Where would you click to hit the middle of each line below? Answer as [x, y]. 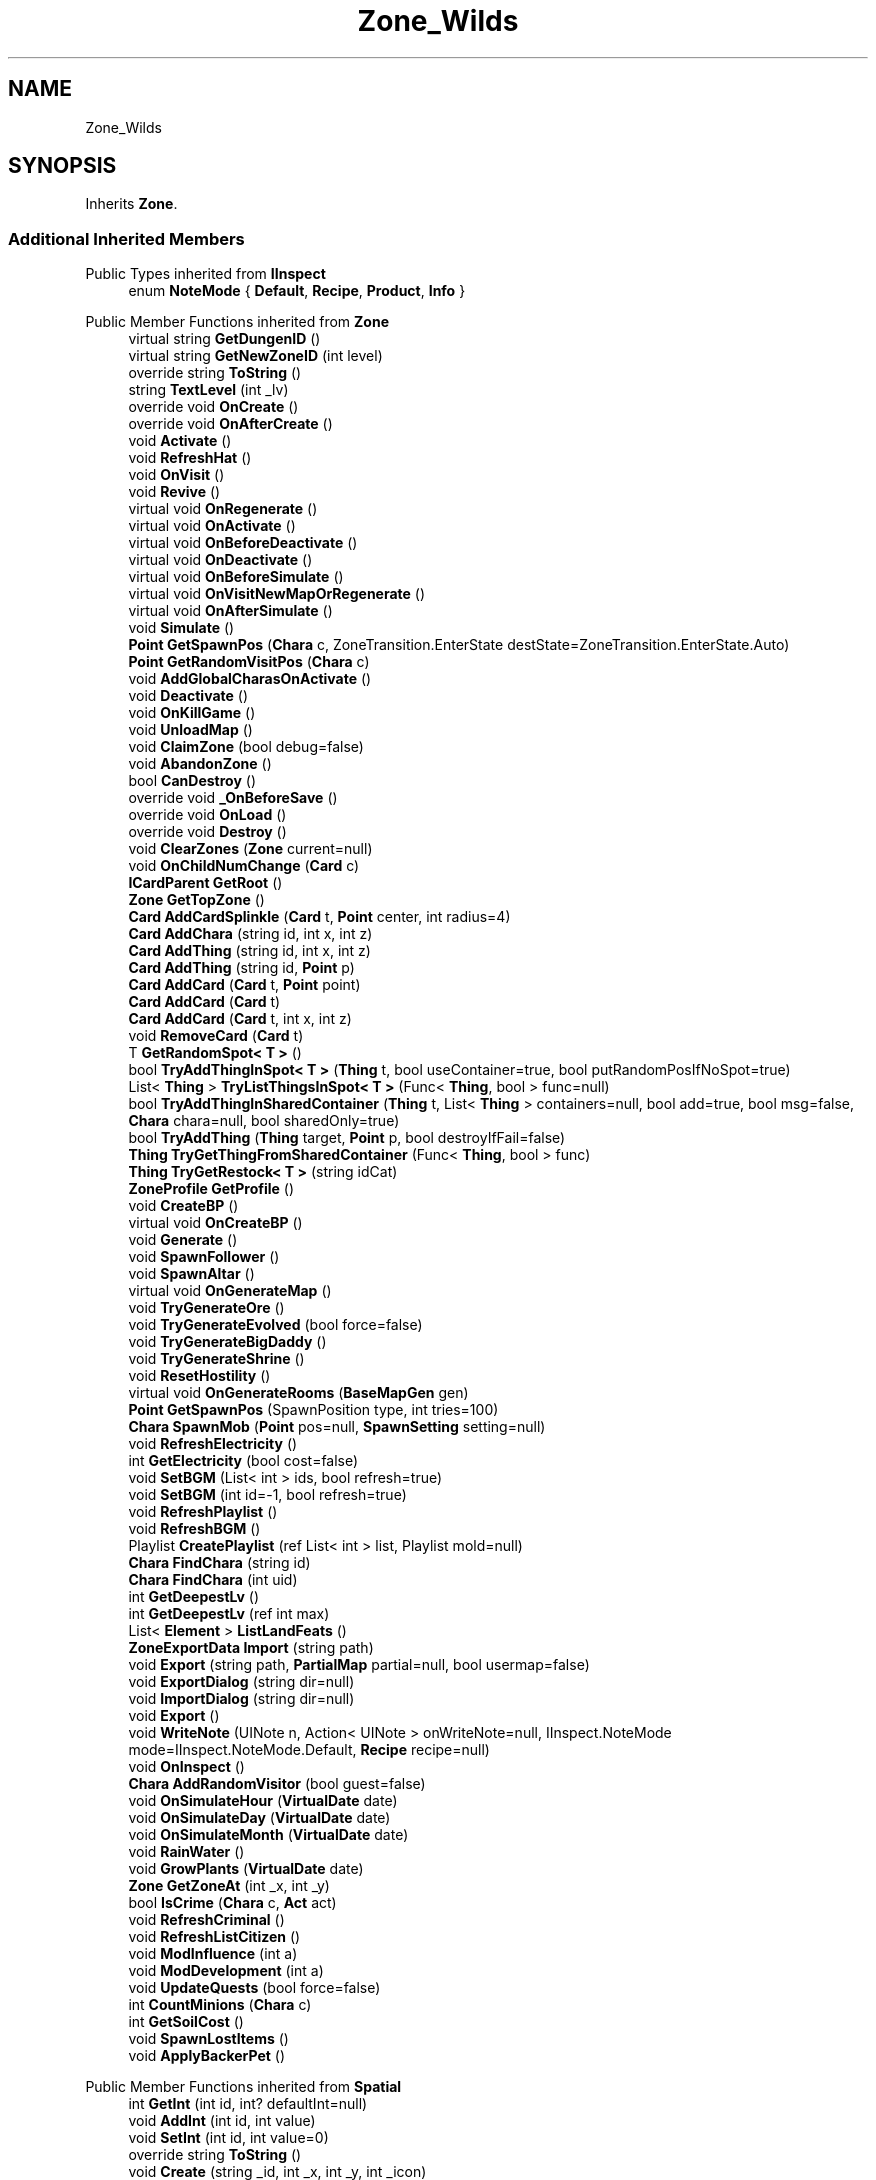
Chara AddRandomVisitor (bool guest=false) [277, 1784]
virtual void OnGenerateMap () [230, 1291]
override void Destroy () [207, 832]
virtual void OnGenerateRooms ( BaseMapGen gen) [298, 1393]
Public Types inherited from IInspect [205, 274]
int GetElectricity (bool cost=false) [243, 1461]
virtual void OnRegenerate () [223, 509]
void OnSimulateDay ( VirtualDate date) [259, 1818]
